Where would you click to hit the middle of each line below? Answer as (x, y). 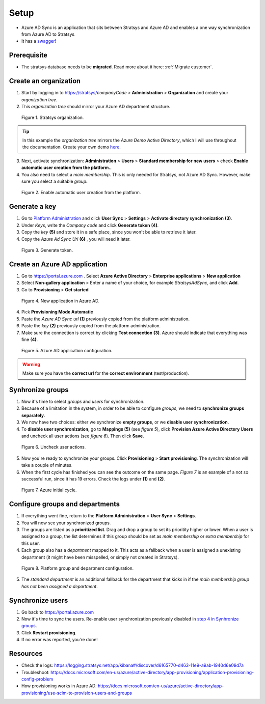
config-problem (37, 679)
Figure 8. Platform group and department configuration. (78, 568)
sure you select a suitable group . (54, 181)
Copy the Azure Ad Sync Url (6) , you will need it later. (76, 239)
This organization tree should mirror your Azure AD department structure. (96, 106)
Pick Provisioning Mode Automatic (57, 312)
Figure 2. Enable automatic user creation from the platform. (81, 193)
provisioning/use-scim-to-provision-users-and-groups (77, 693)
